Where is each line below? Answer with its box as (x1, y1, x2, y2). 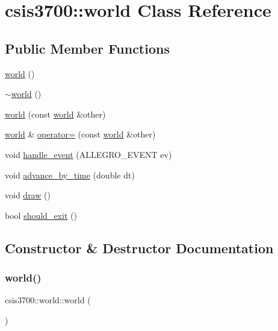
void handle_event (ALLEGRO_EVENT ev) (5, 148, 172, 160)
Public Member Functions (5, 39, 170, 57)
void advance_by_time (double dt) (5, 168, 135, 181)
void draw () (5, 189, 51, 201)
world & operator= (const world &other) (5, 128, 156, 140)
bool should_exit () (5, 209, 77, 221)
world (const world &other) (5, 107, 106, 120)
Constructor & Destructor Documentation (5, 238, 274, 257)
